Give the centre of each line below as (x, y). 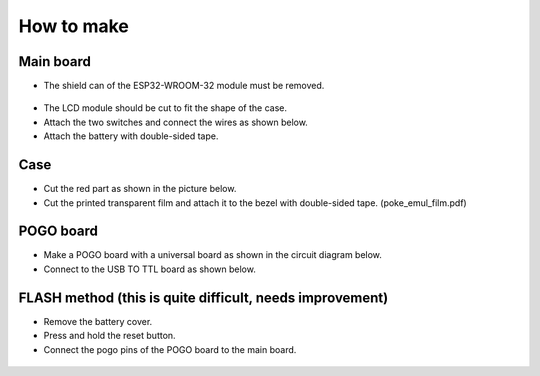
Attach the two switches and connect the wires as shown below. (176, 122)
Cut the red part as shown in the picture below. (140, 189)
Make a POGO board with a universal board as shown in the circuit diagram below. (212, 255)
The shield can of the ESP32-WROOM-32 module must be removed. (184, 86)
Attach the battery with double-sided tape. (131, 136)
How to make (74, 26)
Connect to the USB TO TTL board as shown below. (150, 269)
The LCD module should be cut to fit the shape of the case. (165, 108)
